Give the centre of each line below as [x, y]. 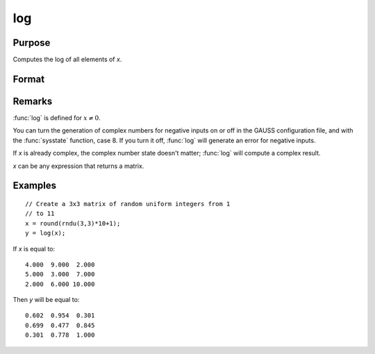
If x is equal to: [34, 248]
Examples [35, 186]
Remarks [33, 101]
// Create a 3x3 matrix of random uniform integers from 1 [128, 204]
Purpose [32, 43]
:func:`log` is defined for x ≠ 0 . [57, 117]
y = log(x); [45, 233]
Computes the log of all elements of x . [67, 60]
